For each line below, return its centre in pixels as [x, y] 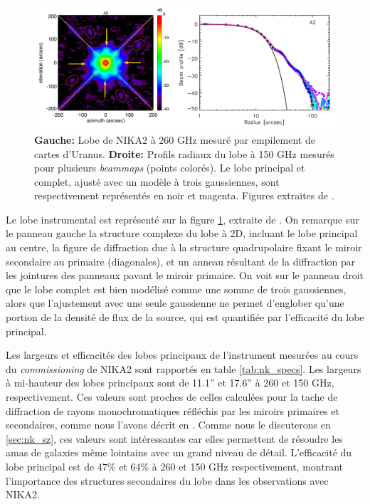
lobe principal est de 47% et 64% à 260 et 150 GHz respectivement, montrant [174, 466]
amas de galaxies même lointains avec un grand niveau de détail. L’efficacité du [179, 452]
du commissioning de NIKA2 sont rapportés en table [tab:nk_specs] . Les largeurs [184, 368]
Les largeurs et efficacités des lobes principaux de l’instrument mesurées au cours [182, 355]
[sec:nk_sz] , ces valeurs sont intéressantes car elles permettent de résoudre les [174, 438]
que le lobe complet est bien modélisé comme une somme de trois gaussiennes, [176, 289]
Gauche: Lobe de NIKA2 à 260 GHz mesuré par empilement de [175, 139]
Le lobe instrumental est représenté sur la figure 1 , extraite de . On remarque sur [183, 219]
